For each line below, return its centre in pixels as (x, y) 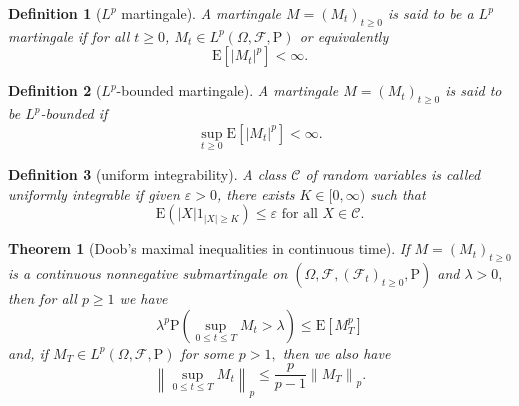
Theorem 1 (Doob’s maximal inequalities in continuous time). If (209, 248)
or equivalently (344, 35)
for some (207, 352)
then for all (42, 297)
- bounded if (74, 113)
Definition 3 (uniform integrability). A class (147, 174)
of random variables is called (393, 174)
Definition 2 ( (55, 90)
